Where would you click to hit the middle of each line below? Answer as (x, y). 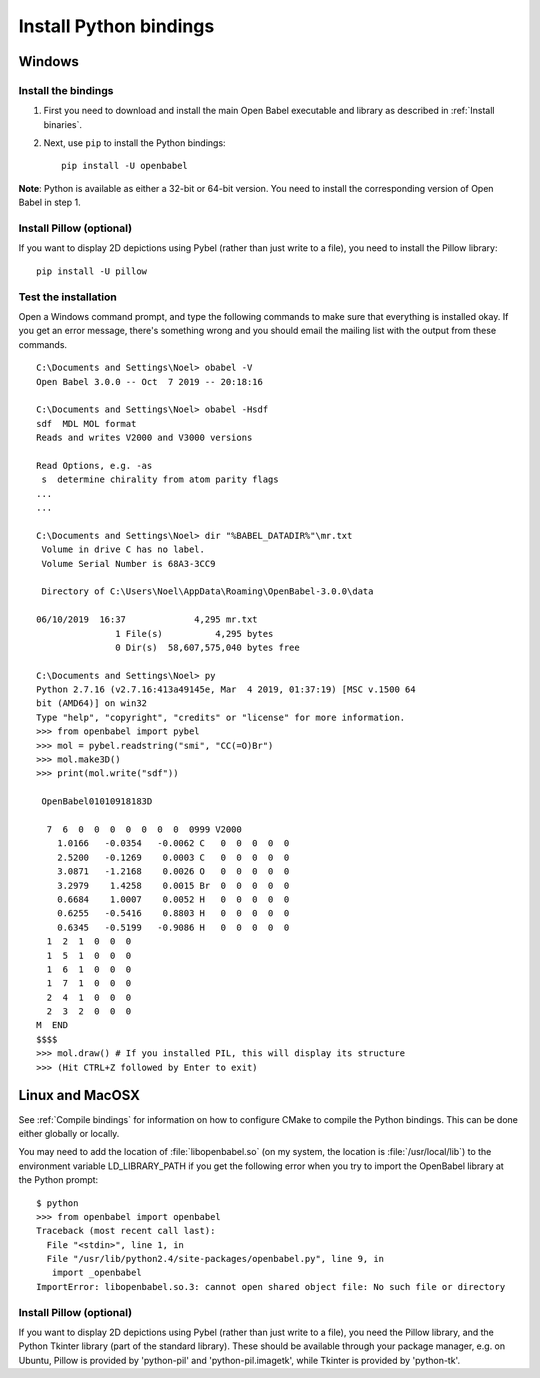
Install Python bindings (116, 26)
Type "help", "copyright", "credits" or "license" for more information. (221, 717)
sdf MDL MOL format (86, 423)
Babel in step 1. (49, 202)
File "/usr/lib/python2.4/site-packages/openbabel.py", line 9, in (215, 1259)
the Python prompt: (58, 1180)
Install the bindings (66, 90)
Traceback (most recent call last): (126, 1231)
